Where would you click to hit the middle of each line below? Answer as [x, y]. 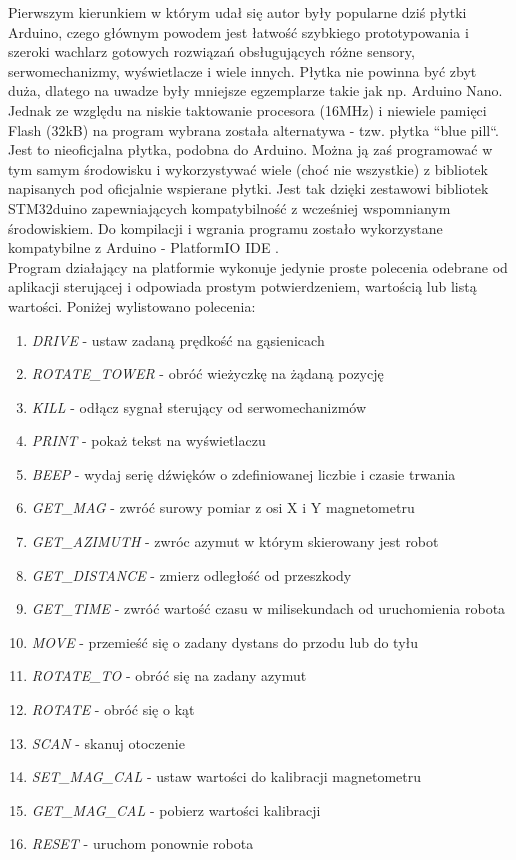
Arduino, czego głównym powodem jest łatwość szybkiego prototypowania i [238, 31]
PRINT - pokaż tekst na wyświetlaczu [148, 440]
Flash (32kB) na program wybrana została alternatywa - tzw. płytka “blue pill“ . [253, 129]
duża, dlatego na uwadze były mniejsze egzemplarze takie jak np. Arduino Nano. [255, 90]
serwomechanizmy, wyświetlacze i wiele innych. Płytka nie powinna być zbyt [242, 70]
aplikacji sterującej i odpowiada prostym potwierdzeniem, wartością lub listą [242, 286]
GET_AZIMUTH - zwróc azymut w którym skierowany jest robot [235, 541]
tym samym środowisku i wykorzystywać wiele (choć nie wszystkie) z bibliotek [248, 168]
